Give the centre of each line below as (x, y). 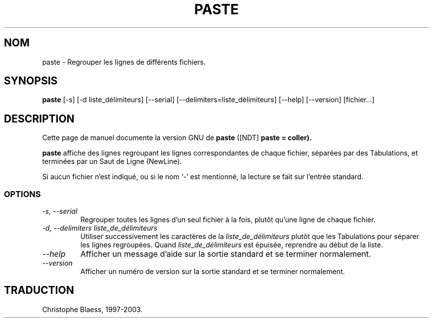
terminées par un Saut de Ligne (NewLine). (112, 161)
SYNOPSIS (31, 81)
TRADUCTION (39, 290)
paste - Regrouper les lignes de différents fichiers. (124, 62)
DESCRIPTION (39, 119)
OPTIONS (22, 194)
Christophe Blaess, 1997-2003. (92, 309)
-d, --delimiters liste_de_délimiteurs (100, 228)
